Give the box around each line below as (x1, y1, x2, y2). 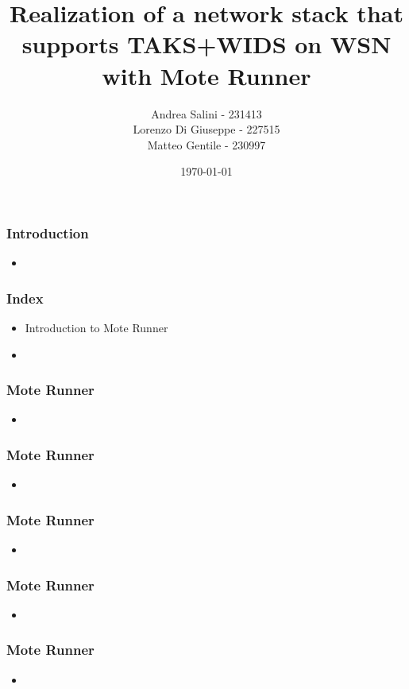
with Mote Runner (102, 59, 311, 91)
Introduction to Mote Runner (25, 319, 168, 335)
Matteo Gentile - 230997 (147, 136, 266, 153)
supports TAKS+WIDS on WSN (21, 28, 392, 60)
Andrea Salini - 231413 (151, 105, 262, 122)
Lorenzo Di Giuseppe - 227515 (133, 121, 280, 137)
